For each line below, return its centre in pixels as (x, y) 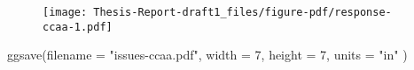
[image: (65, 12)
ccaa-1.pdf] (78, 27)
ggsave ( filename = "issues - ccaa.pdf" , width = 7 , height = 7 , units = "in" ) (207, 55)
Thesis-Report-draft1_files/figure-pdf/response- (242, 12)
